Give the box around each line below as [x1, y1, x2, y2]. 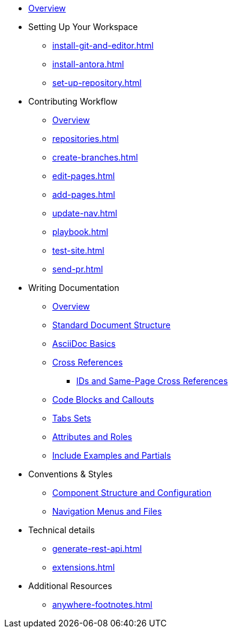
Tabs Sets [52, 413, 91, 423]
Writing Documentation [28, 283, 120, 293]
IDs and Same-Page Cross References [76, 376, 228, 386]
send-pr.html [52, 264, 103, 274]
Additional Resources [28, 581, 112, 591]
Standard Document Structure [52, 320, 171, 330]
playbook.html [52, 227, 109, 237]
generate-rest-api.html [52, 543, 142, 554]
